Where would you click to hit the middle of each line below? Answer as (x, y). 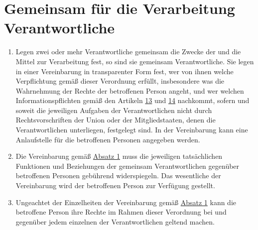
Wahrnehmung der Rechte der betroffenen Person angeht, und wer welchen (130, 90)
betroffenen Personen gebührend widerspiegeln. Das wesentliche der (118, 175)
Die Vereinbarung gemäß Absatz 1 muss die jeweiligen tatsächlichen (119, 156)
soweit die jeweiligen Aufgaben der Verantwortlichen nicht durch (114, 110)
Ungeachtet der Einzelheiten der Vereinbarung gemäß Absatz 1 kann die (126, 202)
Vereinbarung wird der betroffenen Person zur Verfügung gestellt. (115, 185)
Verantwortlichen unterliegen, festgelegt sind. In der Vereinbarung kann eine (132, 130)
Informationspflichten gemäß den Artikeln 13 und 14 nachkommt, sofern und (132, 100)
